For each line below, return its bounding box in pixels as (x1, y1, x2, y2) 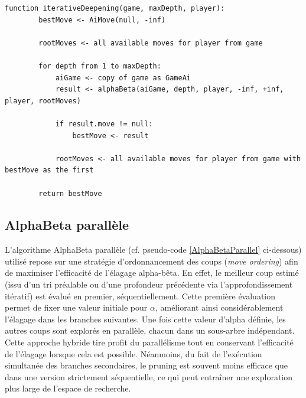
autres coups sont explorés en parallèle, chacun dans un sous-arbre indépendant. (5, 324, 295, 337)
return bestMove (38, 189, 102, 198)
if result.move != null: (55, 119, 153, 128)
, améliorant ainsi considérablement (155, 301, 284, 314)
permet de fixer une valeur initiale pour (5, 301, 148, 314)
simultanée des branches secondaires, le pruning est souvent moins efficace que (5, 359, 288, 371)
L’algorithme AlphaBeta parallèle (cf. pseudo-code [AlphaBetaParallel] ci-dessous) (5, 243, 302, 256)
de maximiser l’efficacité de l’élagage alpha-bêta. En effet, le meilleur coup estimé (5, 266, 299, 279)
